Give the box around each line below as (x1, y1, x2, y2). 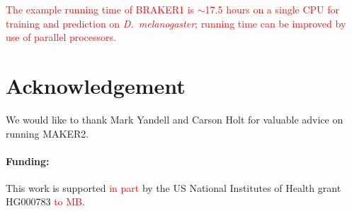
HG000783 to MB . (6, 194, 85, 209)
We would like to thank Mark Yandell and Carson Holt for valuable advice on (6, 111, 344, 126)
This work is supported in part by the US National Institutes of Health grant (6, 180, 341, 195)
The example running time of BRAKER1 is (6, 2, 195, 16)
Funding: (6, 153, 50, 168)
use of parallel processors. (6, 30, 116, 44)
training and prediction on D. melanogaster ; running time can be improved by (6, 16, 346, 30)
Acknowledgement (6, 71, 186, 100)
